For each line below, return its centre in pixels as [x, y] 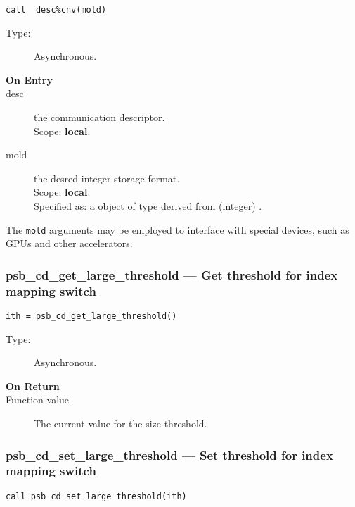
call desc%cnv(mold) [56, 10]
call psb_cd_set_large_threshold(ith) [96, 496]
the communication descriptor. [99, 117]
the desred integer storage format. [107, 178]
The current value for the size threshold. [121, 424]
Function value [38, 400]
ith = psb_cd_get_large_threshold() [91, 316]
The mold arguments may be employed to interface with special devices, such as [177, 229]
